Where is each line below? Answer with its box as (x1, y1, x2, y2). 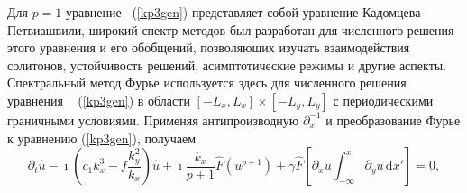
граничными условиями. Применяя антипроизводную (7, 110, 299, 129)
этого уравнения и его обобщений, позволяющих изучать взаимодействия (7, 38, 410, 57)
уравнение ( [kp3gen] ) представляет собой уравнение (66, 3, 359, 21)
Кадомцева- (362, 3, 426, 21)
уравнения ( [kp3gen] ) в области (7, 90, 190, 109)
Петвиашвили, (7, 20, 86, 39)
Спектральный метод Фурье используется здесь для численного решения (7, 73, 407, 92)
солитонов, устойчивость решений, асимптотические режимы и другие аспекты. (7, 55, 447, 74)
